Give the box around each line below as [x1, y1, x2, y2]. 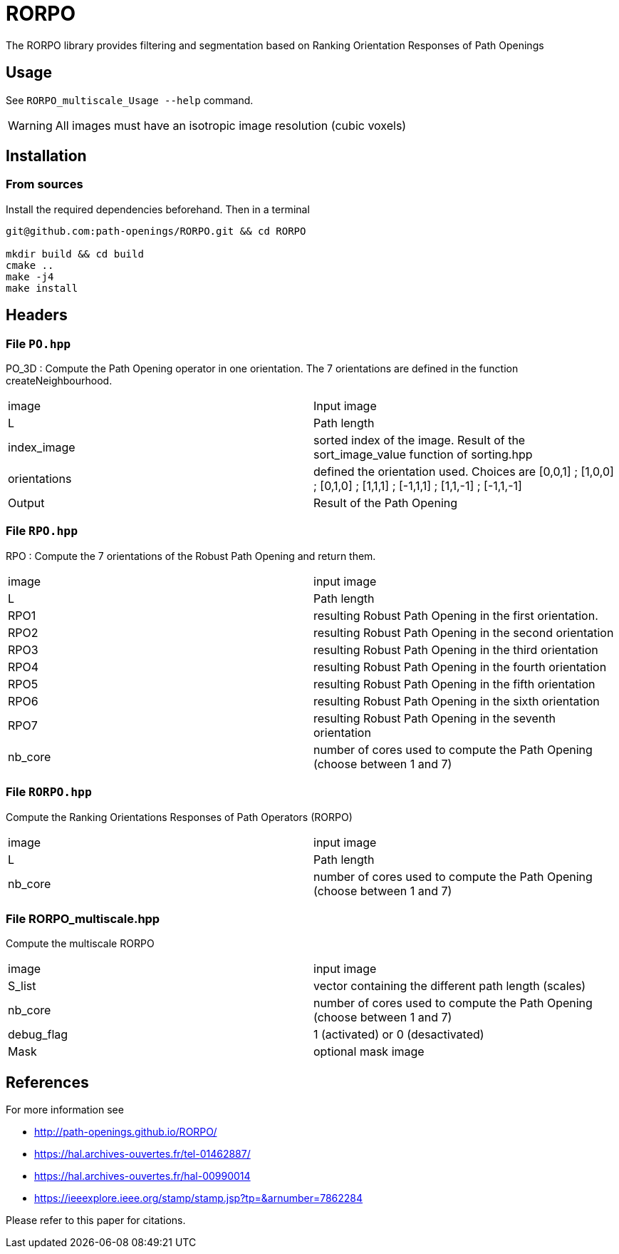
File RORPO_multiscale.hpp [6, 911, 160, 926]
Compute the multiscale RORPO [6, 937, 155, 950]
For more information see [6, 1103, 124, 1116]
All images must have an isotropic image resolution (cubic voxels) [55, 118, 407, 133]
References [6, 1073, 89, 1091]
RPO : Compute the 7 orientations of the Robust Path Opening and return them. [6, 549, 376, 562]
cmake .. [6, 259, 54, 271]
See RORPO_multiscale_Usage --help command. [6, 93, 254, 106]
